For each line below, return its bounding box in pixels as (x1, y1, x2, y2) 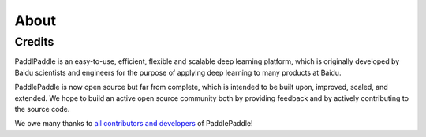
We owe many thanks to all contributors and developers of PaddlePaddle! (14, 119, 253, 128)
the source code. (14, 104, 70, 113)
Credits (14, 35, 54, 49)
